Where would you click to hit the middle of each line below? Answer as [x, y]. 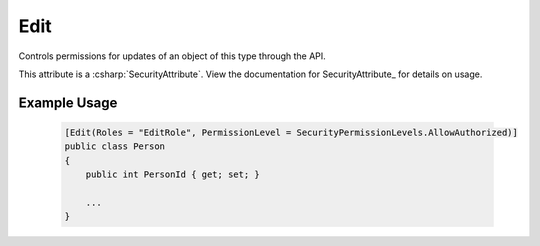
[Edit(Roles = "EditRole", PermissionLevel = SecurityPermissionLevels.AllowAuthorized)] [291, 132]
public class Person [114, 146]
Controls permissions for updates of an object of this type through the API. [172, 56]
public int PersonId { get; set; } [172, 174]
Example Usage [68, 102]
